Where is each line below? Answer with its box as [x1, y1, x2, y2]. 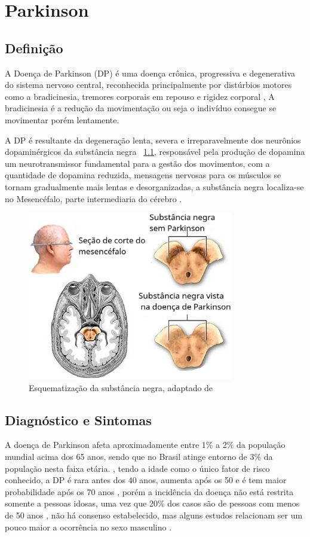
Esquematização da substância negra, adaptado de [29, 381, 213, 393]
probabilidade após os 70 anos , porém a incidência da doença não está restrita [5, 485, 294, 498]
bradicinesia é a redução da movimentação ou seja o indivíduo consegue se [5, 102, 277, 114]
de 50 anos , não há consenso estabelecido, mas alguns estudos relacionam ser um [5, 508, 303, 521]
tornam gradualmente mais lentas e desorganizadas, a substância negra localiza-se [5, 180, 304, 193]
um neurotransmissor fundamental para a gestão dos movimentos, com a [5, 157, 270, 169]
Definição [5, 38, 63, 57]
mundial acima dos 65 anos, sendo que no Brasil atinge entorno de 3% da [5, 450, 273, 462]
